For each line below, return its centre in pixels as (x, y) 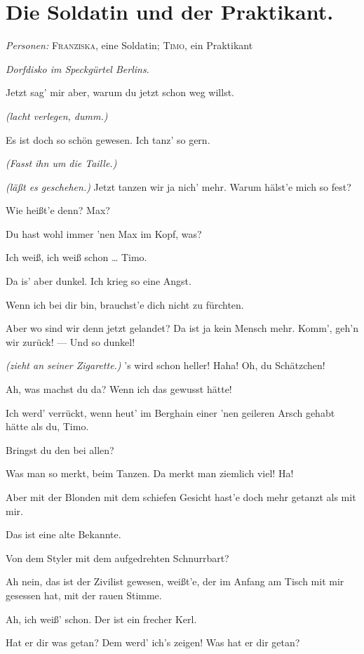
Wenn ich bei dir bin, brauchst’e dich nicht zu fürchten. (125, 304)
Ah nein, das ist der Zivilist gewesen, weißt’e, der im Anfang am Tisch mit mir (175, 581)
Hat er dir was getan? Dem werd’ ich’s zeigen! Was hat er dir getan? (153, 642)
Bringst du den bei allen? (60, 449)
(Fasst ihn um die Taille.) (61, 163)
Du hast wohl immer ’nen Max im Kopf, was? (104, 233)
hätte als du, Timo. (47, 426)
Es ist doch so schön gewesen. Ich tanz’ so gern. (108, 139)
